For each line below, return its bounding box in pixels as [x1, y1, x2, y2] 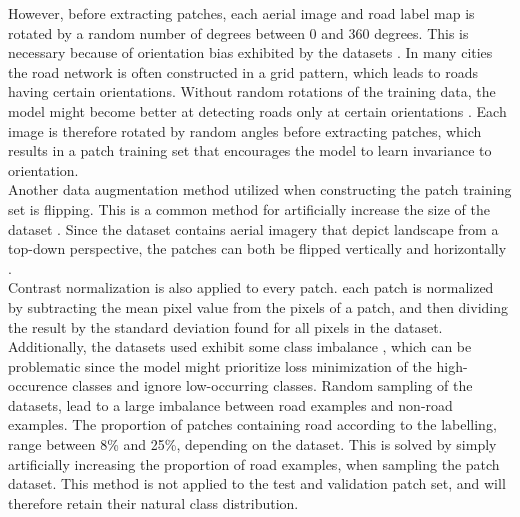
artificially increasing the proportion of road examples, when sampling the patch [8, 453, 500, 474]
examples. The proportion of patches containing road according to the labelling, [8, 414, 497, 435]
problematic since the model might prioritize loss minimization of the [8, 355, 432, 376]
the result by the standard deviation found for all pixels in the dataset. [8, 316, 443, 337]
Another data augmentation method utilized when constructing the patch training [8, 179, 512, 200]
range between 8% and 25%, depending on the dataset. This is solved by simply [8, 434, 497, 455]
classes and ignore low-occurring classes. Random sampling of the [72, 375, 473, 396]
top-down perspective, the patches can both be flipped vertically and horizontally [8, 238, 507, 259]
